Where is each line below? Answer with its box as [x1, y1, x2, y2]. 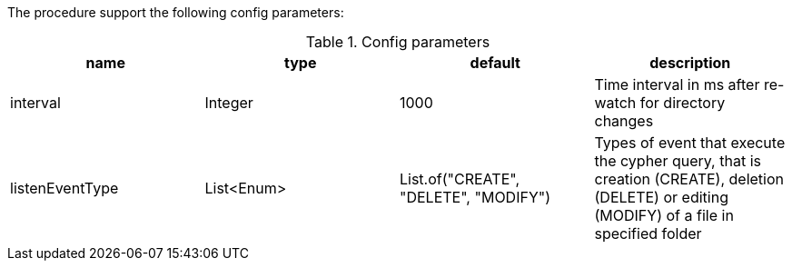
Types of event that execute [594, 134, 786, 152]
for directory [639, 94, 726, 112]
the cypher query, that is [594, 152, 761, 170]
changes [594, 112, 654, 130]
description [649, 54, 731, 72]
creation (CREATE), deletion [594, 170, 785, 188]
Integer [204, 94, 253, 112]
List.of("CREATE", [400, 170, 520, 188]
